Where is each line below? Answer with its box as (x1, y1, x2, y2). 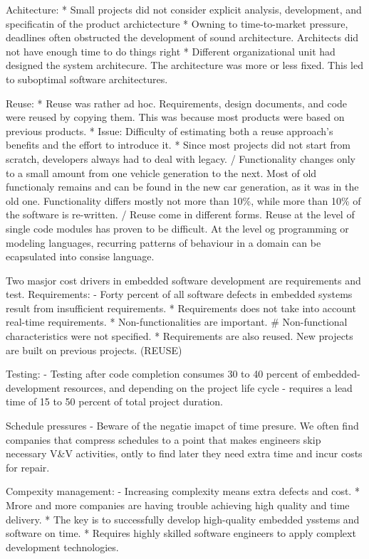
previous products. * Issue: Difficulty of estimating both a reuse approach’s (6, 123, 333, 138)
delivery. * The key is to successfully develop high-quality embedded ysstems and (6, 511, 360, 526)
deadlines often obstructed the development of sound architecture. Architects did (6, 30, 359, 45)
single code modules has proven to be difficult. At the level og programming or (6, 220, 349, 235)
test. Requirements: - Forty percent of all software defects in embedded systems (6, 287, 353, 302)
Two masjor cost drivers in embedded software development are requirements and (6, 272, 361, 287)
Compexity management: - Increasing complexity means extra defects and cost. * (6, 484, 360, 499)
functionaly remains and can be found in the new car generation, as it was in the (6, 179, 359, 194)
